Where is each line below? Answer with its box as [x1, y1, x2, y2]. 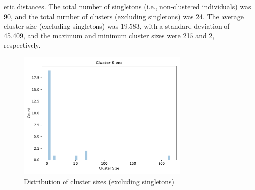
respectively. [4, 40, 41, 50]
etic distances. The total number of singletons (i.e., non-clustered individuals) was [4, 1, 251, 11]
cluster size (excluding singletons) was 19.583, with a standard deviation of [4, 21, 230, 31]
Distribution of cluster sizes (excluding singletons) [24, 176, 175, 187]
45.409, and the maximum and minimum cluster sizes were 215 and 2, [4, 30, 215, 40]
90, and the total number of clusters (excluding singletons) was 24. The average [4, 11, 244, 21]
